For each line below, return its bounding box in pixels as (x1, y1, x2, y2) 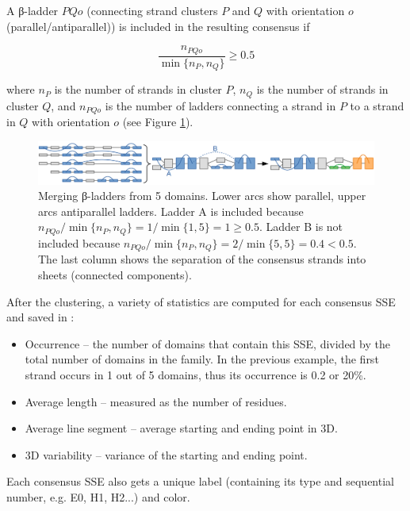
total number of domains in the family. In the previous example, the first (25, 351, 379, 367)
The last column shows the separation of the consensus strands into (38, 251, 366, 267)
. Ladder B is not (259, 218, 343, 235)
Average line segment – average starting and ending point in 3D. (25, 420, 338, 436)
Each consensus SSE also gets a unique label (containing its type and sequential (6, 473, 394, 490)
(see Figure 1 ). (122, 113, 194, 130)
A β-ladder (6, 2, 59, 18)
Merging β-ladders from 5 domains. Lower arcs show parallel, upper (38, 187, 366, 204)
